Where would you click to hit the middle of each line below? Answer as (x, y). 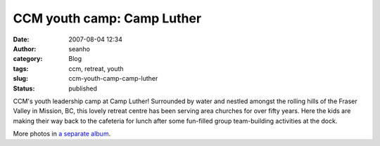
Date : (21, 39)
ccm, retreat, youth (96, 68)
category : (28, 59)
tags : (21, 68)
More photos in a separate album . (62, 134)
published (83, 88)
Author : (25, 48)
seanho (80, 48)
